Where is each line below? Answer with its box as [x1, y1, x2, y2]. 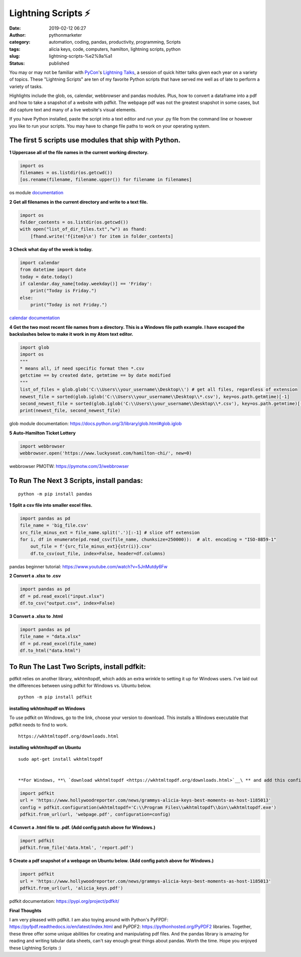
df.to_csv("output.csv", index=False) [20, 601, 115, 606]
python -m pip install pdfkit [18, 694, 93, 700]
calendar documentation [9, 315, 60, 321]
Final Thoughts [9, 907, 42, 913]
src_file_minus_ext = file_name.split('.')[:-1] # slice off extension [20, 530, 200, 535]
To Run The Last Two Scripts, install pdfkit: [9, 662, 146, 671]
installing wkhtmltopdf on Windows [9, 705, 85, 711]
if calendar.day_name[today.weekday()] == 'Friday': [20, 281, 153, 286]
